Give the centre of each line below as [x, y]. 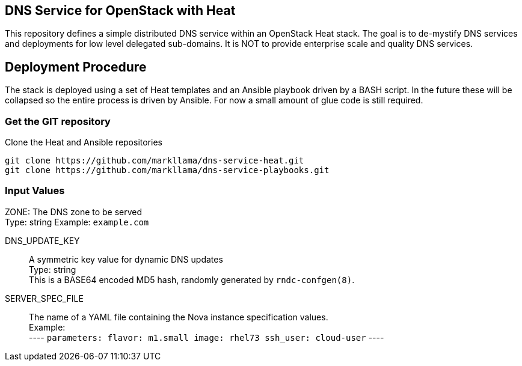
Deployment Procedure [76, 67]
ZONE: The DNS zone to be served [74, 212]
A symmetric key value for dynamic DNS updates [126, 259]
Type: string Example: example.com [77, 222]
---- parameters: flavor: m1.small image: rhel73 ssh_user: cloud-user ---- [207, 337]
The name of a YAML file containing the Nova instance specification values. [179, 317]
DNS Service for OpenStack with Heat [120, 11]
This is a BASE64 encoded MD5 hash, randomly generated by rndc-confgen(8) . [192, 279]
